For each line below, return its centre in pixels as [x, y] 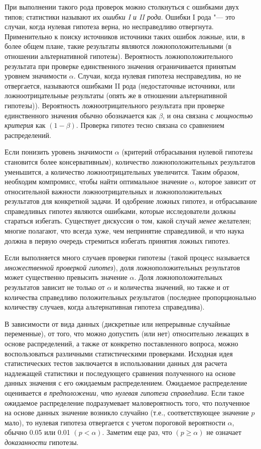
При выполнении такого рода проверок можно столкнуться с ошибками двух [122, 7]
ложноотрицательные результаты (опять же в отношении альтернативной [116, 95]
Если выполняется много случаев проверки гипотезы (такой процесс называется [127, 257]
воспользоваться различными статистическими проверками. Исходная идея [119, 353]
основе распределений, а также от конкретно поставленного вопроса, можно [121, 343]
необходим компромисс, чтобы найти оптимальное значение [96, 181]
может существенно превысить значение [66, 277]
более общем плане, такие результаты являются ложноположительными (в [118, 46]
